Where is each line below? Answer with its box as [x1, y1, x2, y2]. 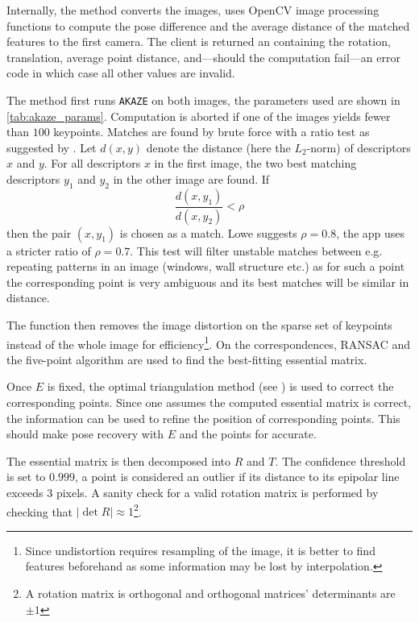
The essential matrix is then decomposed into [6, 452, 230, 469]
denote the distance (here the [146, 139, 291, 155]
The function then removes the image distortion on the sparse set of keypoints [6, 317, 392, 334]
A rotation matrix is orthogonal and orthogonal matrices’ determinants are [25, 585, 396, 602]
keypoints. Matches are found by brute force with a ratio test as [53, 123, 370, 140]
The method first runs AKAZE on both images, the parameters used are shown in [6, 91, 400, 108]
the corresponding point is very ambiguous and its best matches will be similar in [6, 273, 409, 290]
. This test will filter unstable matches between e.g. [130, 242, 383, 259]
